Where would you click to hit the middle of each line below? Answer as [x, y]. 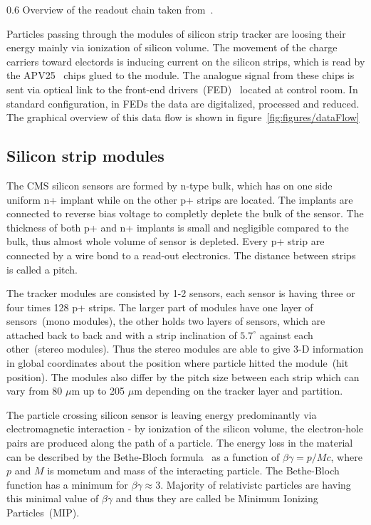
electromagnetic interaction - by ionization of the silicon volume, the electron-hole [185, 428]
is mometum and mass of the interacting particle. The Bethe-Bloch [193, 471]
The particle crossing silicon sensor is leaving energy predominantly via [162, 414]
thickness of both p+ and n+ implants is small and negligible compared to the [178, 227]
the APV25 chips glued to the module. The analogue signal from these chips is [181, 75]
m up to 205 [98, 391]
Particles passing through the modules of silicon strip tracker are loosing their [176, 33]
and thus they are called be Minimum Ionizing [217, 498]
